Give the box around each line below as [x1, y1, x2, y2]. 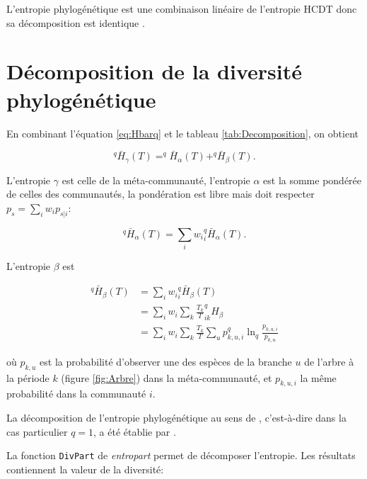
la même [300, 370, 337, 385]
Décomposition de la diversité [6, 57, 302, 86]
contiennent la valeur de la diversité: [6, 461, 164, 476]
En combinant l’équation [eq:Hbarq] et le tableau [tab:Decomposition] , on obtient [6, 125, 359, 140]
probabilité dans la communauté [6, 386, 146, 401]
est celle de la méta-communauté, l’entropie [62, 172, 250, 187]
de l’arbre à [304, 354, 354, 368]
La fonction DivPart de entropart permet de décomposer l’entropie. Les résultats [6, 448, 356, 463]
